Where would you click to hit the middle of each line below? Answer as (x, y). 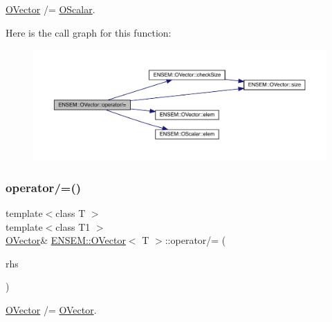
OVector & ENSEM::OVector (66, 240)
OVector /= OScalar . (50, 9)
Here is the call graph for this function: (89, 32)
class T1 (73, 226)
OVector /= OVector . (51, 310)
